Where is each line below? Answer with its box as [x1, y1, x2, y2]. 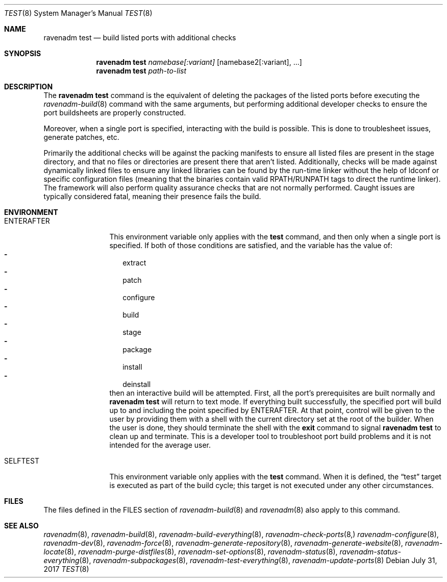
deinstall [122, 380, 151, 389]
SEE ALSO [4, 521, 39, 530]
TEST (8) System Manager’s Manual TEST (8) [4, 9, 153, 17]
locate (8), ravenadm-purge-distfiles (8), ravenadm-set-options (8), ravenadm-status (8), [43, 547, 338, 556]
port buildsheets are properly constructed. [43, 108, 186, 117]
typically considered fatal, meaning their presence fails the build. [43, 192, 261, 201]
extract [122, 258, 146, 267]
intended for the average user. [109, 441, 211, 449]
